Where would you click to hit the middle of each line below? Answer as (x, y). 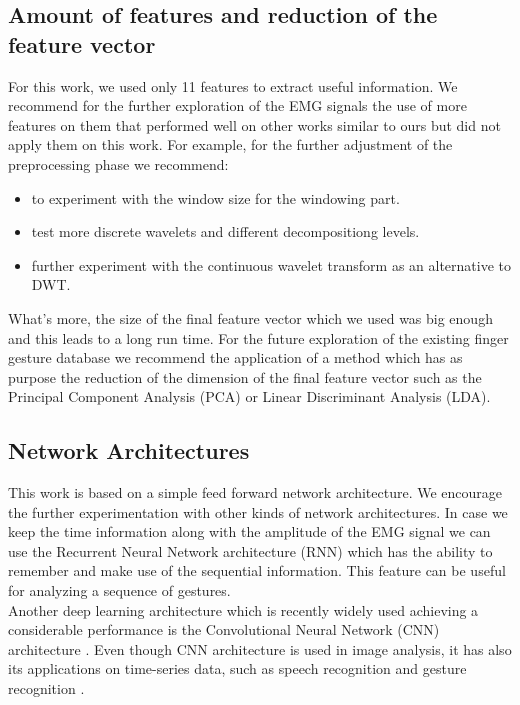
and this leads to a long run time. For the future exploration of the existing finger (258, 337)
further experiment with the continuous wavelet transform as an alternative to (271, 264)
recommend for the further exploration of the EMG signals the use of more (237, 105)
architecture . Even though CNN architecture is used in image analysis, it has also (260, 648)
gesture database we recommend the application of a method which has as (235, 357)
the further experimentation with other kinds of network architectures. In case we (258, 511)
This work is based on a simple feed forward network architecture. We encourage (255, 492)
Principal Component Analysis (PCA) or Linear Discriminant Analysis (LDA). (249, 396)
